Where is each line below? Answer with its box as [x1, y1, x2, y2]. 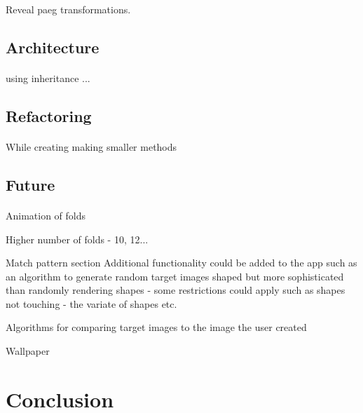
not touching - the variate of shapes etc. [6, 296, 177, 311]
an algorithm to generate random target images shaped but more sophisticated [6, 269, 344, 283]
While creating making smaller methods [6, 139, 177, 154]
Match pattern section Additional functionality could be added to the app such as [6, 255, 357, 270]
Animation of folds [6, 208, 86, 222]
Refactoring [6, 104, 92, 126]
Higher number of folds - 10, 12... [6, 231, 149, 246]
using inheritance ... [6, 70, 90, 85]
